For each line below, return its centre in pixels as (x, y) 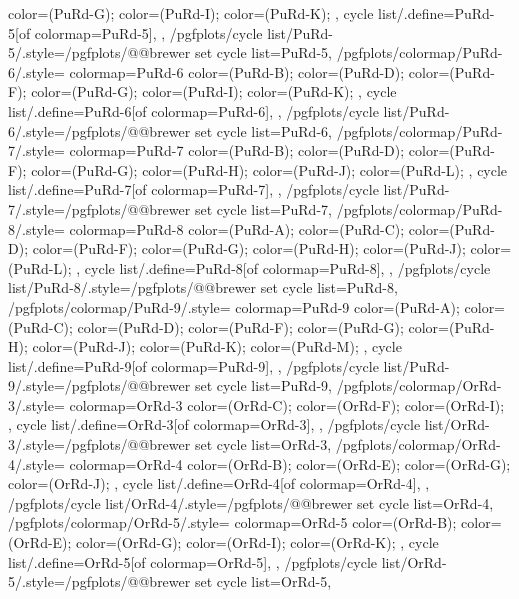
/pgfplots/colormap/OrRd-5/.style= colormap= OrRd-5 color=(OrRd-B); (232, 522)
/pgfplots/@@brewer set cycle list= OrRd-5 (196, 581)
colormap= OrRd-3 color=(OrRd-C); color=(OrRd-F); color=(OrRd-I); (287, 404)
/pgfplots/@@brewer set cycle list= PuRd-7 (196, 208)
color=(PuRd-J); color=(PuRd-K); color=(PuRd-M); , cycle (217, 346)
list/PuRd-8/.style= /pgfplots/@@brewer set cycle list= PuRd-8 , (203, 287)
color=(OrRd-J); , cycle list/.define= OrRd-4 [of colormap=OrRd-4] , (214, 483)
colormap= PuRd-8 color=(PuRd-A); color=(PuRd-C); (237, 228)
